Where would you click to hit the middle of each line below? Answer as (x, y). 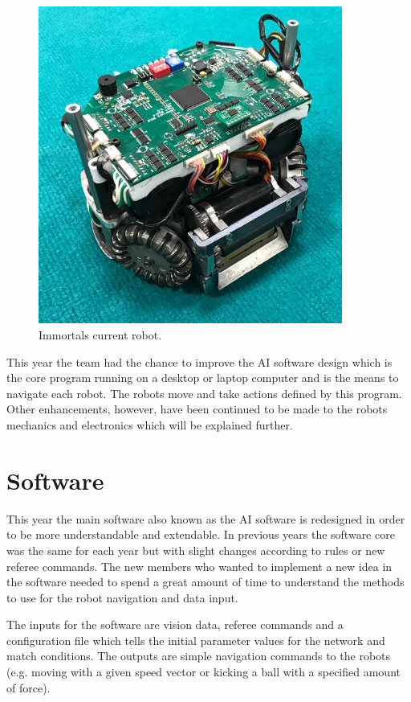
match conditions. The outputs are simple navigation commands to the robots (199, 656)
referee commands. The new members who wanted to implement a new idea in (199, 566)
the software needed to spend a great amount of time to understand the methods (205, 582)
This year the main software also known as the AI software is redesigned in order (206, 518)
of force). (28, 687)
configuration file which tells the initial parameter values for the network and (196, 640)
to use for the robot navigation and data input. (122, 597)
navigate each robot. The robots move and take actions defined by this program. (204, 393)
